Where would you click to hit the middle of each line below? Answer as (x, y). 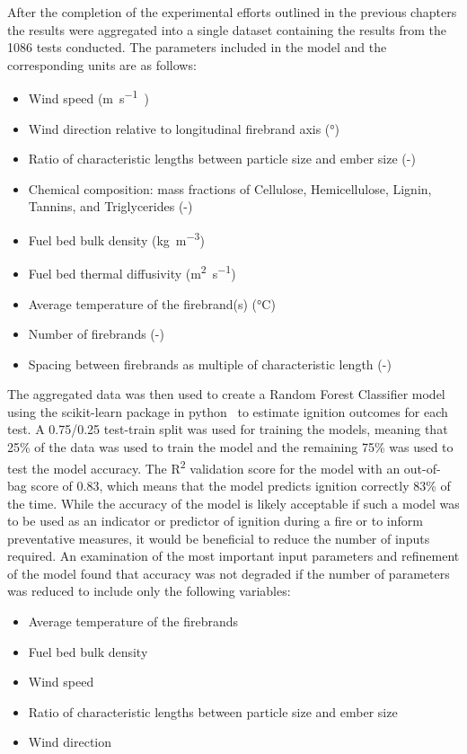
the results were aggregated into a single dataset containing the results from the (227, 29)
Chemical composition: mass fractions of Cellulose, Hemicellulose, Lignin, (230, 188)
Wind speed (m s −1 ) (88, 97)
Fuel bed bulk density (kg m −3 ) (116, 239)
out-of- (422, 468)
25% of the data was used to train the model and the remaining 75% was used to (230, 447)
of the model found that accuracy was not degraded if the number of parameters (229, 573)
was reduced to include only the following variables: (149, 591)
